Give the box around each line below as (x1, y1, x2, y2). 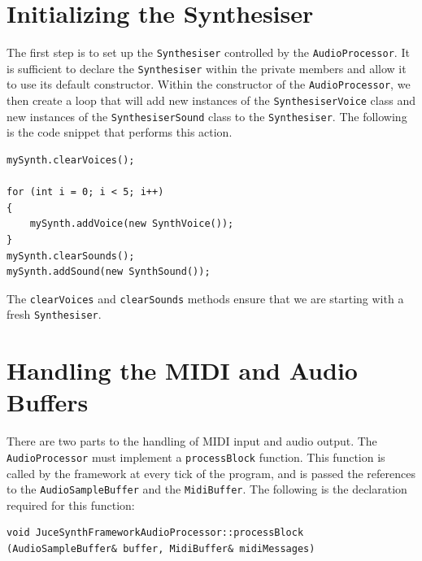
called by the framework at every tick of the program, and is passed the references (7, 464, 415, 481)
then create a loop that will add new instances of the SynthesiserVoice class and (7, 92, 415, 109)
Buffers (7, 385, 89, 419)
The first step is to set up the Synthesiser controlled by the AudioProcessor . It (7, 44, 410, 61)
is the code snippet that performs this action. (7, 124, 233, 141)
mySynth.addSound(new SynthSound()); (7, 266, 211, 278)
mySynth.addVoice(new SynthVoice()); (29, 218, 234, 230)
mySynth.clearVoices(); (7, 154, 135, 166)
